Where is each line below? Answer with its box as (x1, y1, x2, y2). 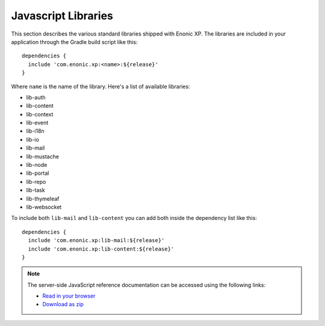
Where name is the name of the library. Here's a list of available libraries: (11, 83, 190, 90)
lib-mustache (26, 152, 60, 160)
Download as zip (42, 301, 84, 308)
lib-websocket (26, 203, 62, 210)
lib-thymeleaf (26, 195, 60, 202)
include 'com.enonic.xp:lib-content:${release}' (28, 245, 175, 252)
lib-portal (26, 169, 49, 177)
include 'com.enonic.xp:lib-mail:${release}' (28, 237, 165, 244)
